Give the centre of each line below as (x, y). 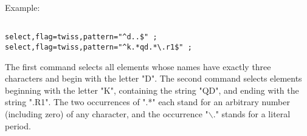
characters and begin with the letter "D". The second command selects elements (153, 78)
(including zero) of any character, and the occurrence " (107, 113)
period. (18, 125)
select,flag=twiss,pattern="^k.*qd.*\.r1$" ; (98, 47)
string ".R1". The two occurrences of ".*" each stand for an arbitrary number (147, 102)
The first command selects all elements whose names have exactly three (138, 66)
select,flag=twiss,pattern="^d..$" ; (81, 37)
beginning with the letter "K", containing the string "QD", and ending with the (152, 90)
